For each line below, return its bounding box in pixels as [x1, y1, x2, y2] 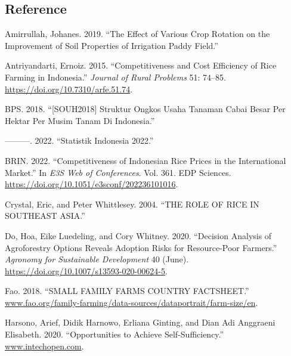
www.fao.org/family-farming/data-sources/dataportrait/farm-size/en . [5, 296, 258, 308]
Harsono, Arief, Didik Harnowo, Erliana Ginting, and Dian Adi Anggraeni [5, 316, 275, 329]
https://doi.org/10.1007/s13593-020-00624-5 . [5, 264, 168, 277]
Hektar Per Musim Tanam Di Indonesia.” [5, 114, 155, 126]
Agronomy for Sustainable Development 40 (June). [5, 253, 189, 265]
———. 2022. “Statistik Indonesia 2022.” [5, 134, 154, 147]
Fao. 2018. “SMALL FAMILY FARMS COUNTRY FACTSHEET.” [5, 284, 249, 297]
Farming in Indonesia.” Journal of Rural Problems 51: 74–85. [5, 70, 226, 83]
